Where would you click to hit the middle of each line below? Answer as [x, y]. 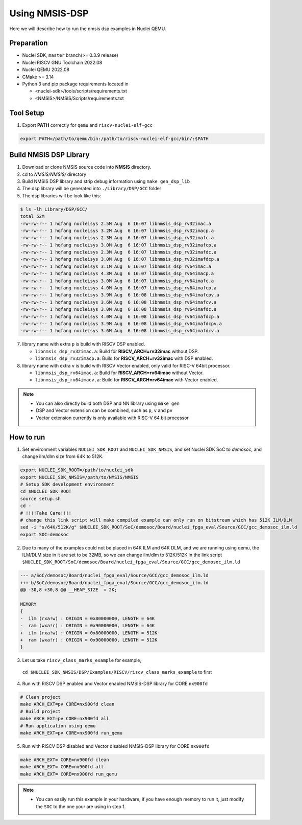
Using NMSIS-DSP [49, 13]
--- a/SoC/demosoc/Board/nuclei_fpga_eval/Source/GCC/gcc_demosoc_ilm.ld [114, 576]
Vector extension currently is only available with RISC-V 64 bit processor [112, 418]
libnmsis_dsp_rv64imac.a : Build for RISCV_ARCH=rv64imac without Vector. [119, 373]
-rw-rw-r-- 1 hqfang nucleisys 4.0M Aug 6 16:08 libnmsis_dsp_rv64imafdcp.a [120, 316]
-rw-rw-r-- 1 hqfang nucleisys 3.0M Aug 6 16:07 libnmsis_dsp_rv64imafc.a [117, 281]
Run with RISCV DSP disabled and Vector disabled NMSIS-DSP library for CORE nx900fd [116, 746]
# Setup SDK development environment [67, 484]
